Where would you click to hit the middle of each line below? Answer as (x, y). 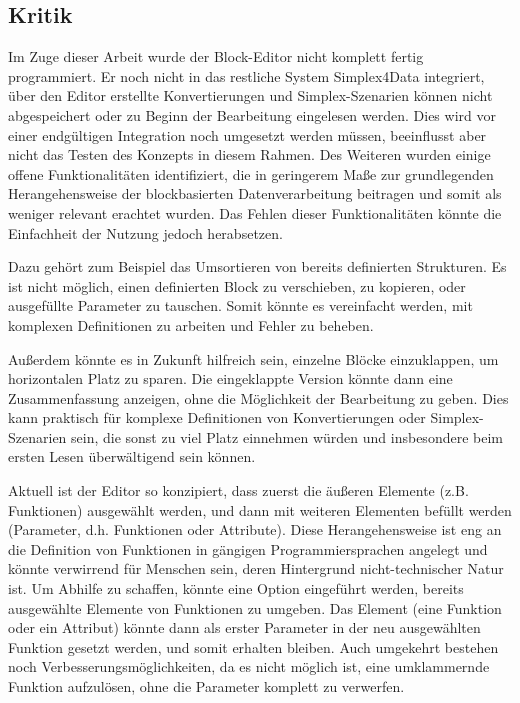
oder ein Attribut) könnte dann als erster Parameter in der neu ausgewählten (244, 627)
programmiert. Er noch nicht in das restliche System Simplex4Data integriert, (246, 75)
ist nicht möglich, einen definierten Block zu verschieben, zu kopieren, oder (237, 285)
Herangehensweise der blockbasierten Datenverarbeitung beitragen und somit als (255, 193)
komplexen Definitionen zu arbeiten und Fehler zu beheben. (191, 324)
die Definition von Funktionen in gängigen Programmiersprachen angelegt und (248, 548)
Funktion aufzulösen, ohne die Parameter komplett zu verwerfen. (206, 686)
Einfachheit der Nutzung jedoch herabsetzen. (145, 232)
